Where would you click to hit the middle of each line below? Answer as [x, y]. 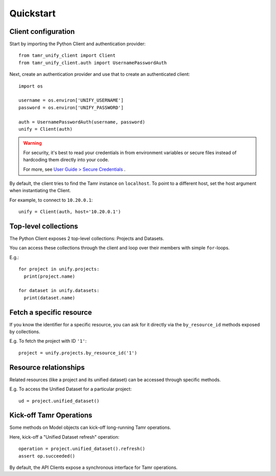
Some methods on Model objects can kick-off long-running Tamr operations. [90, 427]
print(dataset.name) [50, 298]
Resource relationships [47, 367]
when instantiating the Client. [40, 191]
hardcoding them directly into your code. [66, 160]
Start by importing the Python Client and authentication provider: [77, 44]
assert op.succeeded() [47, 456]
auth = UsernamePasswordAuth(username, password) [82, 122]
